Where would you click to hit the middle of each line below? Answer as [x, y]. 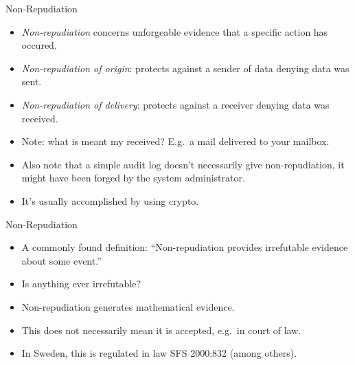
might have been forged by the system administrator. [133, 178]
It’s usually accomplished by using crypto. [110, 200]
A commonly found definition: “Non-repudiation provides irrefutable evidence [185, 247]
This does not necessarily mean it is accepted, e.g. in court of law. [161, 330]
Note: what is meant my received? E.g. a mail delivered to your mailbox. [175, 141]
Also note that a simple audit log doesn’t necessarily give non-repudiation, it [183, 164]
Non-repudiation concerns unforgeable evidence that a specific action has [175, 31]
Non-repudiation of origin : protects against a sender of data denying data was [185, 68]
